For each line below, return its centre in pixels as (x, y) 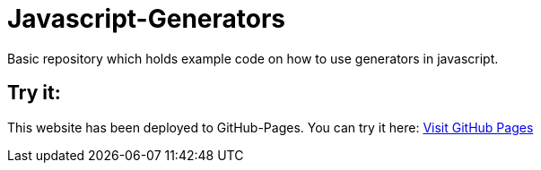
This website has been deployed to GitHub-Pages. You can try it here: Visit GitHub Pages (270, 127)
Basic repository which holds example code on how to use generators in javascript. (253, 58)
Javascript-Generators (147, 19)
